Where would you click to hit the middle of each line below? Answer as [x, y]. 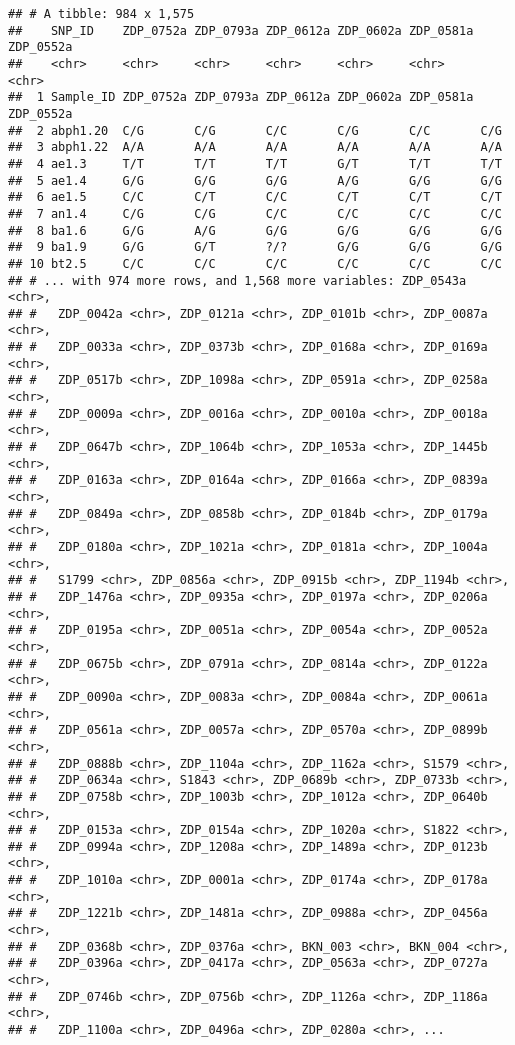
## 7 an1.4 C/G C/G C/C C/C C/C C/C [255, 213]
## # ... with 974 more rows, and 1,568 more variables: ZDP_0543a [237, 280]
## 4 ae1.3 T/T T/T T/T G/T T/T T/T [255, 163]
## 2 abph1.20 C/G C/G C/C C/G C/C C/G [255, 130]
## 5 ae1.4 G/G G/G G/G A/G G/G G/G [255, 180]
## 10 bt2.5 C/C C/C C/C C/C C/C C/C [255, 263]
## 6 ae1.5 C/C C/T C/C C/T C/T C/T [255, 197]
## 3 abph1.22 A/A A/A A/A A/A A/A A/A [255, 147]
